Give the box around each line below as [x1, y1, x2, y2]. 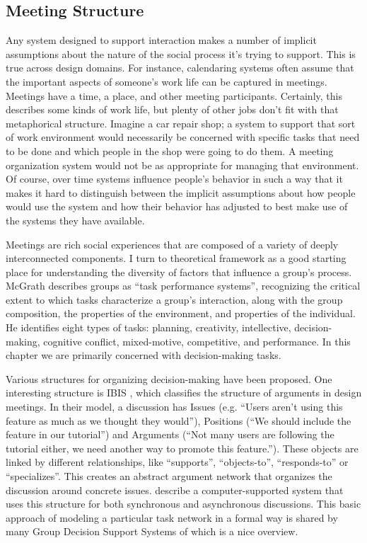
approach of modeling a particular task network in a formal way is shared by [6, 510, 338, 525]
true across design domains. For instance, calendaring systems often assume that [6, 60, 354, 75]
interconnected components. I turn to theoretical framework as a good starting [6, 251, 346, 265]
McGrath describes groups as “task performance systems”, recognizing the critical [6, 278, 361, 293]
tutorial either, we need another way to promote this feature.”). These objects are [6, 440, 359, 455]
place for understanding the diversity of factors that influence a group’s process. [6, 264, 352, 279]
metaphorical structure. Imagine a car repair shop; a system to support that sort [6, 115, 356, 130]
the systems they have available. [6, 212, 145, 227]
